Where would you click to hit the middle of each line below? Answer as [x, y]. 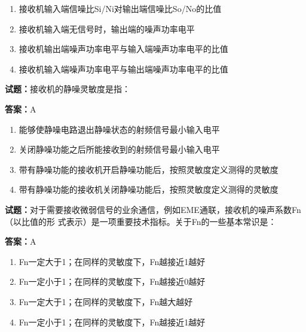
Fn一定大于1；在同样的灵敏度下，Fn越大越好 [106, 301]
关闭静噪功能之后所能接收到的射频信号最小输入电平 [119, 149]
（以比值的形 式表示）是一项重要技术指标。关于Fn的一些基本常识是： [141, 221]
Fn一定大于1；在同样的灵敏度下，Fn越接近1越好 [112, 261]
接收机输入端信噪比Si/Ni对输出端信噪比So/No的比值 [120, 8]
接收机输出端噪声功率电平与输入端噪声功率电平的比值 [123, 49]
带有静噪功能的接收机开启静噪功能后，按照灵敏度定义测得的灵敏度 [149, 169]
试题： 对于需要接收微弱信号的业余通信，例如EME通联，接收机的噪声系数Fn [153, 209]
